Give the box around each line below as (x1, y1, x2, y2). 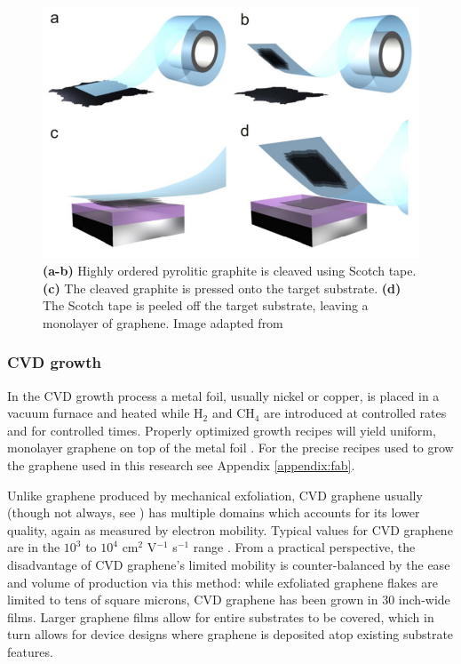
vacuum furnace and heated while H (7, 404, 203, 422)
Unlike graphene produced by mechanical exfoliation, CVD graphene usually (7, 485, 423, 504)
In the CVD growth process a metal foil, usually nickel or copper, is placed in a (7, 386, 440, 404)
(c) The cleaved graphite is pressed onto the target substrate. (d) (43, 278, 401, 297)
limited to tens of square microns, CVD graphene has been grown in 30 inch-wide (7, 590, 450, 609)
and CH (211, 404, 255, 422)
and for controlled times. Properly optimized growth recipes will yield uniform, (7, 420, 436, 439)
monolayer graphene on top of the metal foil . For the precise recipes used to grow (7, 438, 454, 457)
